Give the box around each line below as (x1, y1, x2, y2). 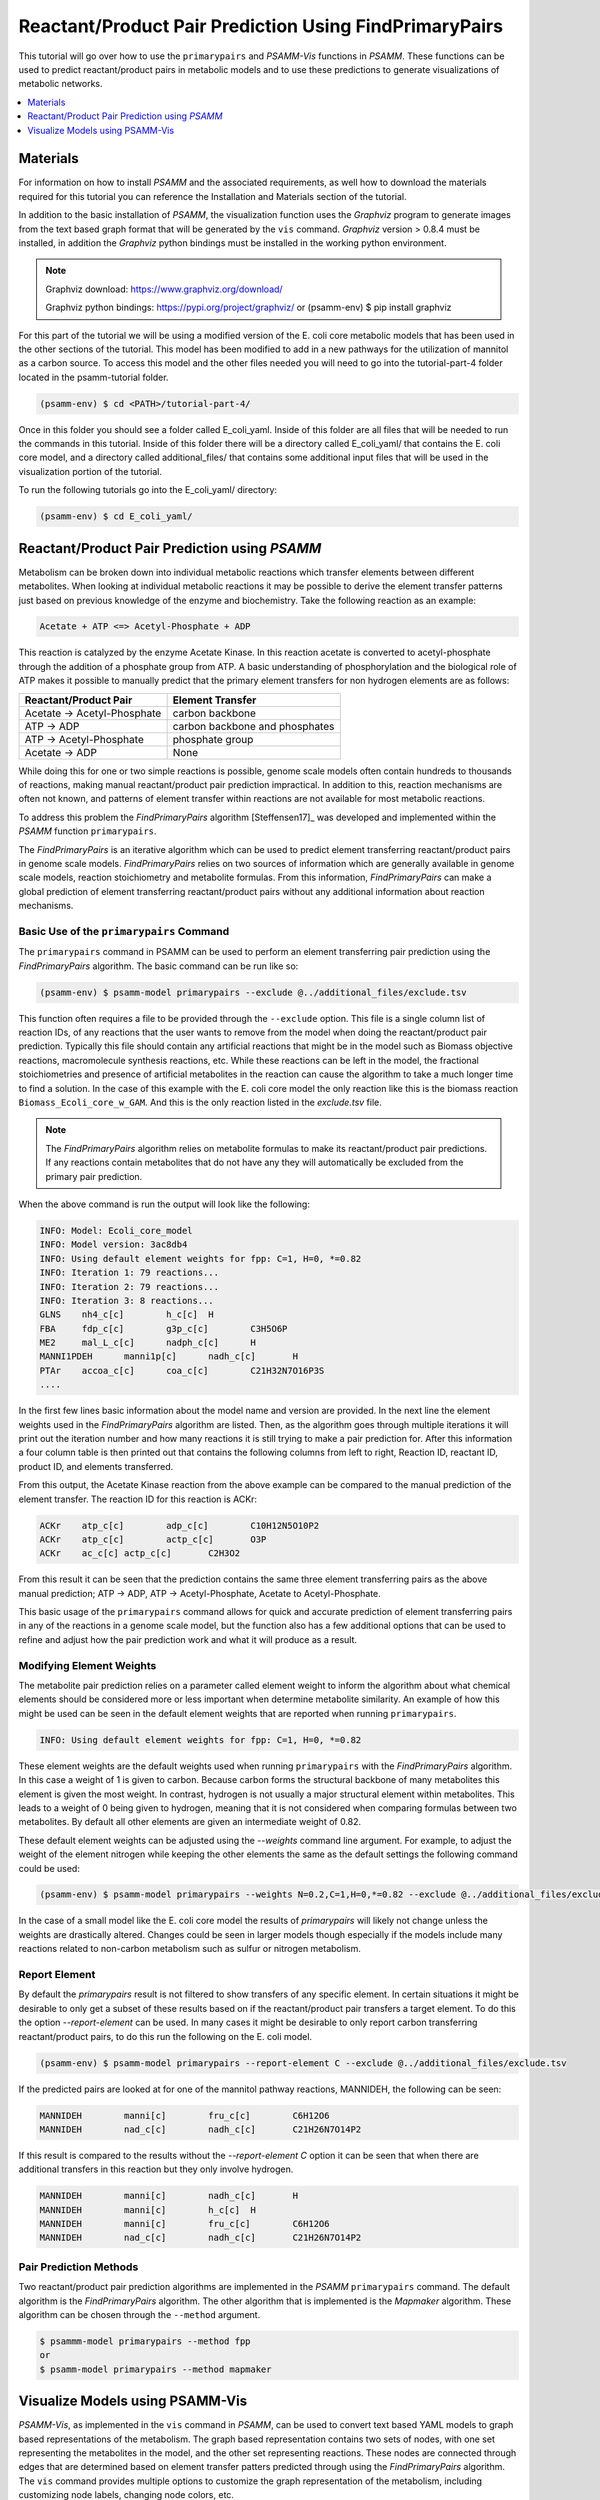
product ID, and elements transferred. (18, 1460, 174, 1472)
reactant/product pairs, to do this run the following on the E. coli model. (18, 2030, 313, 2042)
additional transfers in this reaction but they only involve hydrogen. (18, 2163, 294, 2175)
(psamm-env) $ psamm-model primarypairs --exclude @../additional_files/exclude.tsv (39, 986, 467, 998)
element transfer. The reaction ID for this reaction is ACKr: (18, 1493, 258, 1505)
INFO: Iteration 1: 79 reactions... (39, 1267, 220, 1279)
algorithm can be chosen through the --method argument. (18, 2308, 261, 2320)
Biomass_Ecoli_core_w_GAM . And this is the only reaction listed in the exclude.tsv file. (18, 1096, 382, 1108)
